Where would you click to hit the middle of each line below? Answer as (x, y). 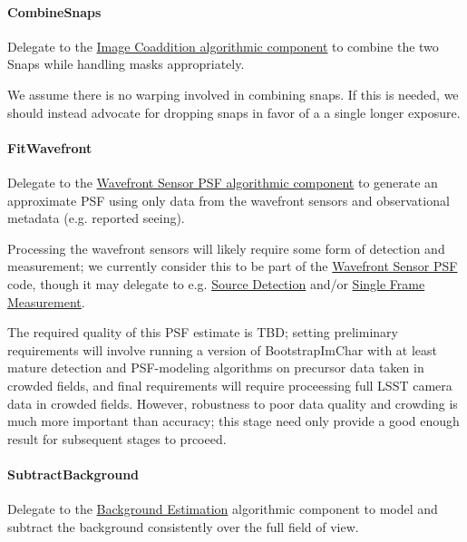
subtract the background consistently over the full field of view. (183, 526)
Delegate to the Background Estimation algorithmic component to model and (223, 509)
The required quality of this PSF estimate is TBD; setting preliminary (203, 332)
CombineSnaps (54, 11)
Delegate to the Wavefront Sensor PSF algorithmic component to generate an (223, 182)
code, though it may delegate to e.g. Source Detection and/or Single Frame (216, 283)
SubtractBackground (73, 474)
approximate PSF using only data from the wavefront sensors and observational (229, 200)
